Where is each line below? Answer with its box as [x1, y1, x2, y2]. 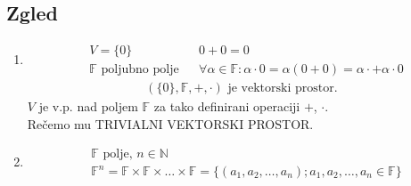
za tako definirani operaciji [153, 97, 300, 116]
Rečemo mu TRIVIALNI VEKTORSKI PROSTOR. [27, 114, 314, 133]
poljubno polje [101, 63, 179, 77]
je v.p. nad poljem [38, 97, 138, 116]
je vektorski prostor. [227, 82, 338, 95]
